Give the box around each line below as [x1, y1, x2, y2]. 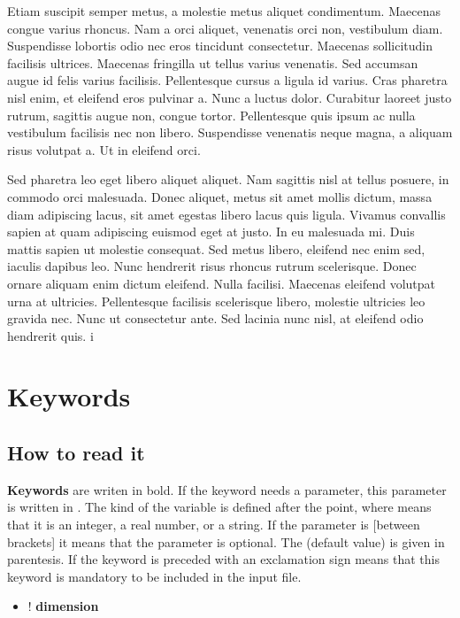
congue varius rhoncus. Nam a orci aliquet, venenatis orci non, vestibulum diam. [7, 19, 443, 37]
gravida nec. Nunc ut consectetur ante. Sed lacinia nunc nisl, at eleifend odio [7, 309, 424, 328]
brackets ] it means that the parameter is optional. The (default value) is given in [7, 532, 445, 551]
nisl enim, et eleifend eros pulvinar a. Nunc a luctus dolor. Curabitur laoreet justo [7, 88, 452, 106]
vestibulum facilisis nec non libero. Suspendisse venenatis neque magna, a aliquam [7, 123, 453, 142]
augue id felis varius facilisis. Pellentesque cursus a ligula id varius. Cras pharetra [7, 71, 448, 89]
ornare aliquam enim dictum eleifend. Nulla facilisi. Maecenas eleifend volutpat [7, 274, 436, 292]
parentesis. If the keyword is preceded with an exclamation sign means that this [7, 550, 440, 568]
